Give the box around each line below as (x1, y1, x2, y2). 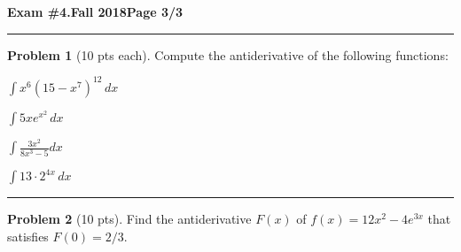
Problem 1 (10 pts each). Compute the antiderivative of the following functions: (7, 45, 449, 64)
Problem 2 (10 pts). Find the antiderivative (7, 210, 252, 228)
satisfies (7, 226, 49, 245)
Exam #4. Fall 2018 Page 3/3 (7, 3, 184, 20)
